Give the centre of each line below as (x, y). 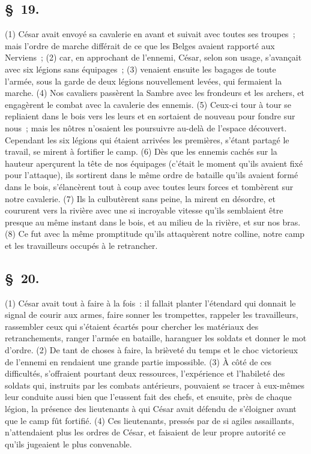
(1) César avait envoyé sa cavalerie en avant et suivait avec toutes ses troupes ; (150, 34)
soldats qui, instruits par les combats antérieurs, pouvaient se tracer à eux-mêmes (155, 385)
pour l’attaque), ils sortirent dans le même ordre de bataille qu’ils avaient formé (152, 175)
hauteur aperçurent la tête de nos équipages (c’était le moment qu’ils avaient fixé (154, 163)
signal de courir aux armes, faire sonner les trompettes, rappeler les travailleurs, (152, 315)
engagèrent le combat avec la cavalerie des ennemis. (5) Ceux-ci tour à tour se (148, 104)
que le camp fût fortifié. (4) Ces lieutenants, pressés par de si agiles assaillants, (149, 420)
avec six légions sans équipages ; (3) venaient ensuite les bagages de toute (140, 69)
